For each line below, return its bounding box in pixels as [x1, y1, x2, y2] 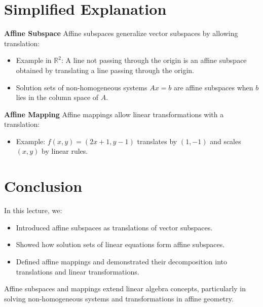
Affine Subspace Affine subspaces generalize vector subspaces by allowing [4, 28, 238, 39]
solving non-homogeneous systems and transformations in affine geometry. [4, 293, 234, 303]
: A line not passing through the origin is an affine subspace [61, 55, 247, 65]
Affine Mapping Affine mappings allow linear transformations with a [4, 109, 224, 119]
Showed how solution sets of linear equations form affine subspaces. [16, 239, 225, 250]
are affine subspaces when [173, 82, 253, 92]
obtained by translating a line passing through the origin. [16, 64, 194, 75]
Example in [16, 55, 52, 65]
